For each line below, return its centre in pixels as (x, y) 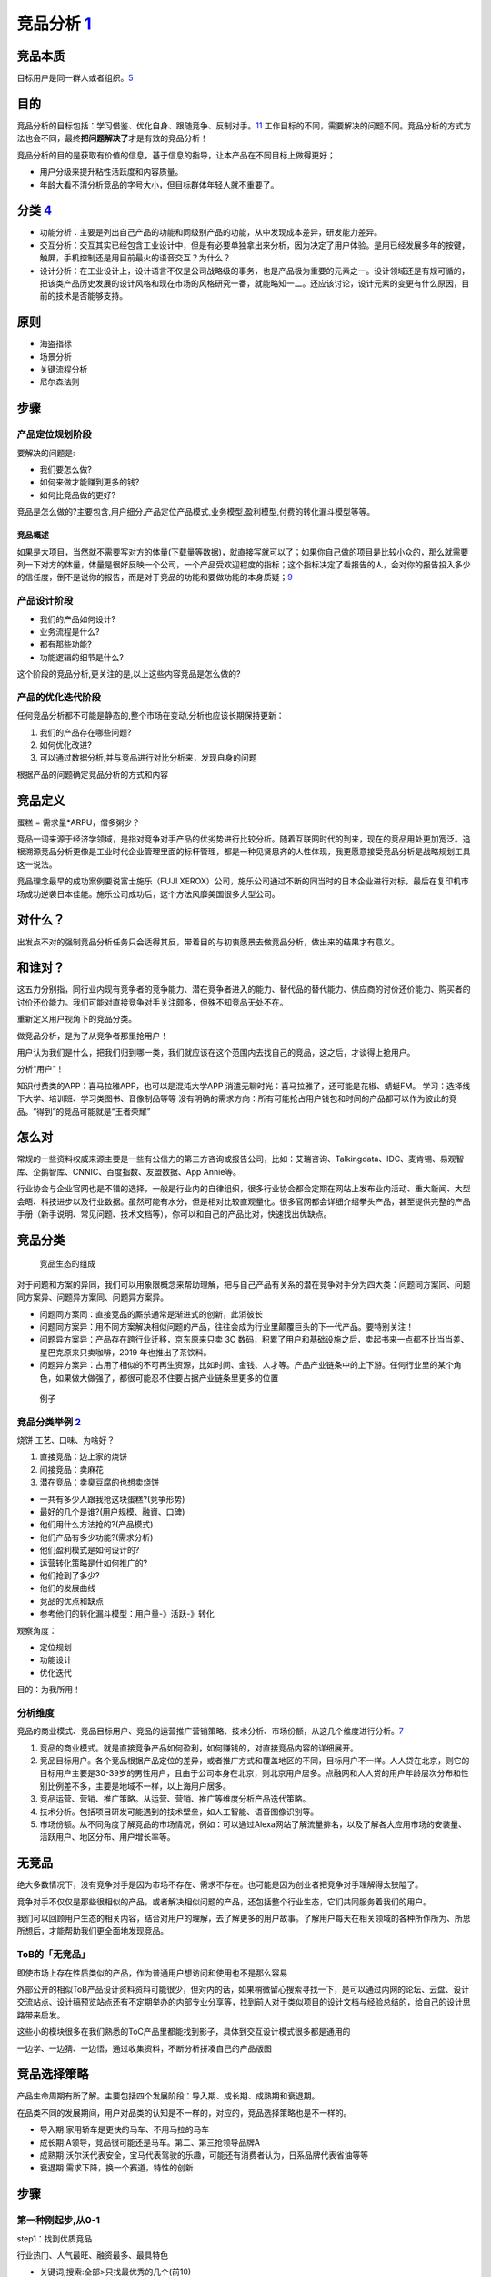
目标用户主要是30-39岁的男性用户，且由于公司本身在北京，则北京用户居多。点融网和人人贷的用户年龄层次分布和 (251, 1773)
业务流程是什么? (70, 631)
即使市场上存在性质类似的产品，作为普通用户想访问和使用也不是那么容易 (152, 1973)
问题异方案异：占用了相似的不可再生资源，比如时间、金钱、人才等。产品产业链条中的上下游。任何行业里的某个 (246, 1365)
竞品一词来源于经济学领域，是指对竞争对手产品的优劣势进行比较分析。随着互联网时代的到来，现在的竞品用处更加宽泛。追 (244, 839)
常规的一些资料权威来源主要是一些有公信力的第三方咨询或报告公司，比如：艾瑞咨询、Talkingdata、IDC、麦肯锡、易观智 (240, 1159)
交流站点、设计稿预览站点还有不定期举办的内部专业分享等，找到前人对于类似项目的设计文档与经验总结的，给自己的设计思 (244, 2002)
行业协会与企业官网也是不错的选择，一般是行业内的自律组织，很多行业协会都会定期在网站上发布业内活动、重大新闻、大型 (244, 1189)
